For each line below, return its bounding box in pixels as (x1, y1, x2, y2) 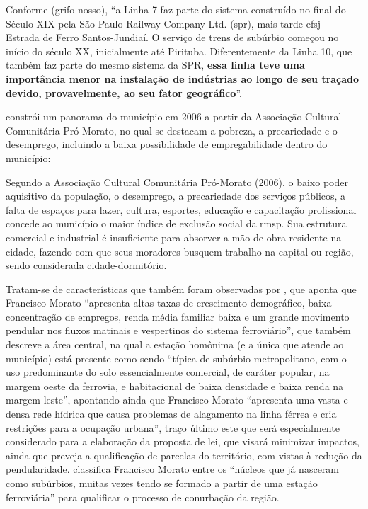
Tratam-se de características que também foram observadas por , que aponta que (6, 281, 357, 296)
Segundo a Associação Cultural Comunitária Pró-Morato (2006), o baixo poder (6, 174, 348, 189)
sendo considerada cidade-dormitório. (6, 258, 167, 273)
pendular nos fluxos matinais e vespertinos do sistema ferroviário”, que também (6, 323, 351, 338)
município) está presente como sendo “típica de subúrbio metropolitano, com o (6, 350, 347, 365)
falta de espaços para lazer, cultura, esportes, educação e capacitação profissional (6, 202, 357, 217)
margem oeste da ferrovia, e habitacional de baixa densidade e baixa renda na (6, 378, 344, 393)
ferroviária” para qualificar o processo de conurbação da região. (6, 489, 280, 504)
